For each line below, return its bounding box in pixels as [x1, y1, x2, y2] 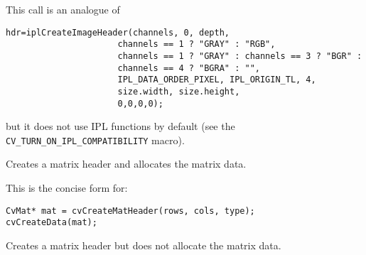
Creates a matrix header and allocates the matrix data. [6, 156, 247, 171]
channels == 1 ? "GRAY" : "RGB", [117, 39, 276, 50]
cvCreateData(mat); [6, 217, 97, 228]
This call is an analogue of [6, 2, 120, 16]
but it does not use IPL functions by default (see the [6, 119, 235, 134]
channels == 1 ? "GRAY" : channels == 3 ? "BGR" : [117, 50, 362, 61]
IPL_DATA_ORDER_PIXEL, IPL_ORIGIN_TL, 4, [117, 75, 316, 85]
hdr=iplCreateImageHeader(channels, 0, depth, [6, 27, 230, 38]
